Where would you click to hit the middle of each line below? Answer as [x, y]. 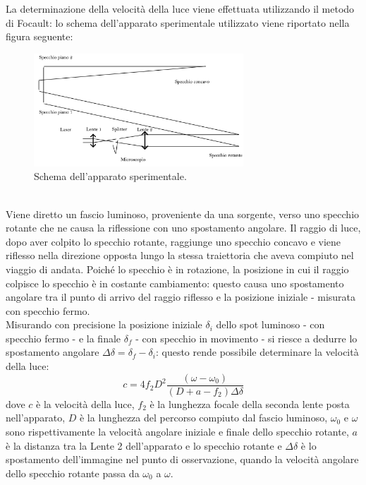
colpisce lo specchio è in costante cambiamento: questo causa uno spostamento [175, 283]
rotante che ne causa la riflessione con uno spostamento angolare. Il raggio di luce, [183, 228]
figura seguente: [39, 36]
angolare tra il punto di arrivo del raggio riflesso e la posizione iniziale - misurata [181, 297]
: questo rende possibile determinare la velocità [257, 352]
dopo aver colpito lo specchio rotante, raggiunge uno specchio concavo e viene [173, 241]
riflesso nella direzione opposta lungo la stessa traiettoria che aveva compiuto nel [180, 255]
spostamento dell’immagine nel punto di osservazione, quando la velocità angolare [182, 459]
